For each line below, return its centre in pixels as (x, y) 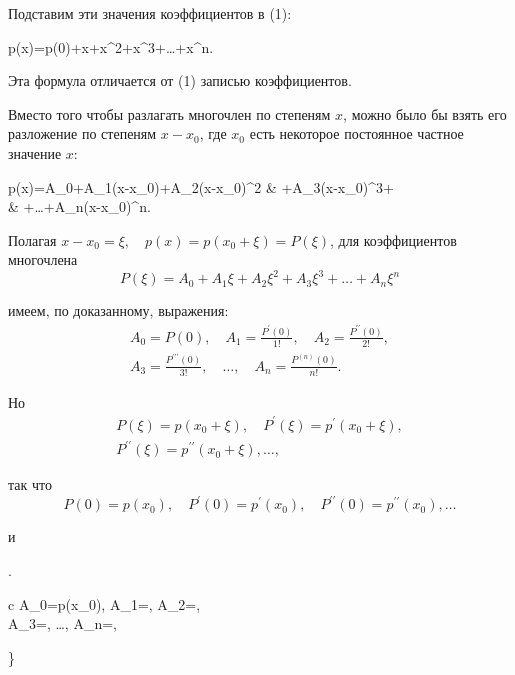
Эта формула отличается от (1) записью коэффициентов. (180, 80)
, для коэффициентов (393, 239)
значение (35, 152)
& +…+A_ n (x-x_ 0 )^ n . (79, 206)
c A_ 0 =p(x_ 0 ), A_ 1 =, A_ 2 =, (104, 603)
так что (30, 484)
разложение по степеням (82, 133)
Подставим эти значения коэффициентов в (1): (150, 13)
